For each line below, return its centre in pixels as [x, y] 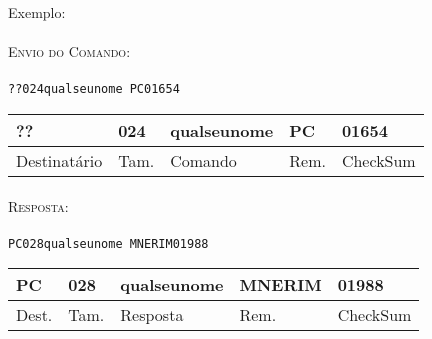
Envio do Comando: [69, 51]
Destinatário [59, 161]
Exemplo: [37, 12]
